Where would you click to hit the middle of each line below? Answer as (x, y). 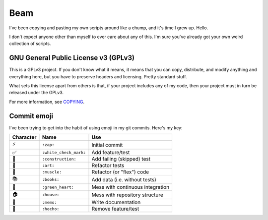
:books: (51, 180)
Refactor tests (108, 165)
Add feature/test (111, 153)
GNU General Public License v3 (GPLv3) (72, 58)
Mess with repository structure (128, 195)
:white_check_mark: (64, 152)
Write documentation (116, 202)
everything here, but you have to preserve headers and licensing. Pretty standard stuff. (98, 76)
